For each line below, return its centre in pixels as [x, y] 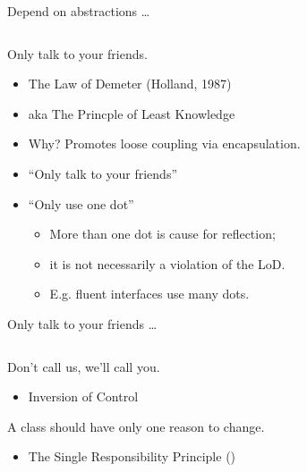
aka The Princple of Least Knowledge [132, 113]
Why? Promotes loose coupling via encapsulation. [164, 143]
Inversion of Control [83, 396]
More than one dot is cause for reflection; [162, 234]
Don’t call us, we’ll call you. [84, 366]
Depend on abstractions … [79, 11]
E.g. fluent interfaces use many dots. [149, 294]
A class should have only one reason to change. [136, 426]
